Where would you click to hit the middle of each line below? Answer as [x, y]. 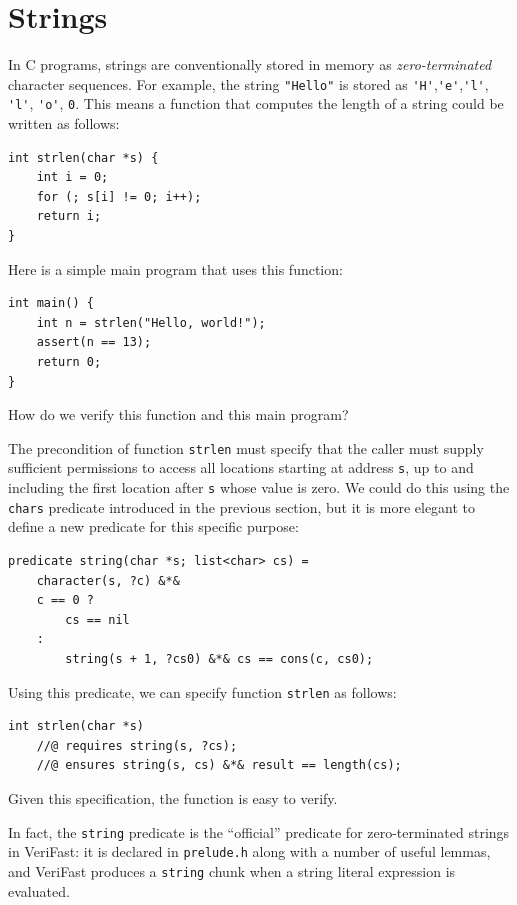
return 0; [69, 361]
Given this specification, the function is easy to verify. [173, 797]
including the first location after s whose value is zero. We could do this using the [259, 487]
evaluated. [39, 890]
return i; [69, 216]
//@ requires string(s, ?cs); [137, 745]
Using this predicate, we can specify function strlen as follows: [202, 691]
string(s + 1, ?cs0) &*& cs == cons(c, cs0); [219, 658]
